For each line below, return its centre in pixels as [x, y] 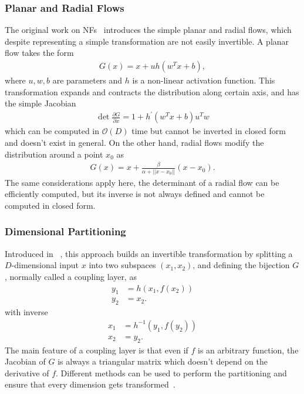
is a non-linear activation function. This [204, 80]
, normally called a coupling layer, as [71, 276]
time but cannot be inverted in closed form [209, 131]
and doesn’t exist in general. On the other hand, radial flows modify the [134, 142]
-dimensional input [45, 265]
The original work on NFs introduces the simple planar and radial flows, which [148, 30]
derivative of [27, 373]
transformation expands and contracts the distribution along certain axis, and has [152, 91]
